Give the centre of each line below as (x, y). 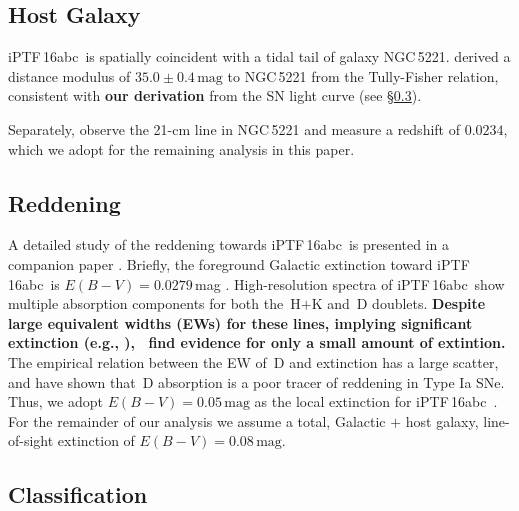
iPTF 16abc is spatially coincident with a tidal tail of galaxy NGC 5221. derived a (259, 56)
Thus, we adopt (55, 401)
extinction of (96, 440)
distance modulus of (69, 75)
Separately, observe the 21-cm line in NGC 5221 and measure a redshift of (234, 128)
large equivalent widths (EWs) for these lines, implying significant (240, 322)
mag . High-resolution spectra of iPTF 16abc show (350, 283)
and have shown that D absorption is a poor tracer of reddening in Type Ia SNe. (256, 381)
